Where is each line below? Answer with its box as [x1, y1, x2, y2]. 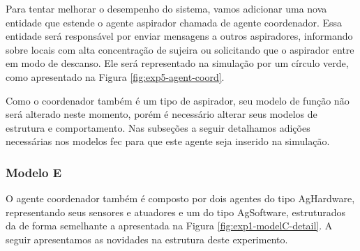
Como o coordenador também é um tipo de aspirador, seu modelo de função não [6, 93, 350, 107]
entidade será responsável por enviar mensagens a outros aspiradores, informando [6, 29, 353, 43]
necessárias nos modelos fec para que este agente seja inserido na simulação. [6, 134, 330, 149]
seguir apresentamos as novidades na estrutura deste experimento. [6, 231, 288, 246]
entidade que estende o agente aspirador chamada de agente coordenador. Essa [6, 15, 343, 29]
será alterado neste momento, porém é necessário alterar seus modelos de [6, 107, 317, 121]
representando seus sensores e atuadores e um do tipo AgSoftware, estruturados [6, 204, 346, 219]
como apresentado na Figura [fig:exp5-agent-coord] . [6, 69, 225, 84]
